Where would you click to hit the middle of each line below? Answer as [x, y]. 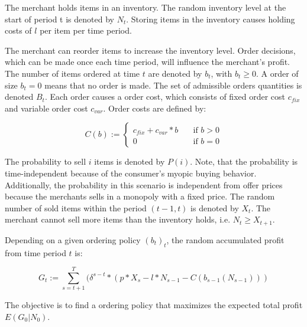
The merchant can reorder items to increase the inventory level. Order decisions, [150, 50]
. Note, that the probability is [244, 161]
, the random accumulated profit [225, 239]
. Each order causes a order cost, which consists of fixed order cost [165, 97]
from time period [35, 252]
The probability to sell [46, 161]
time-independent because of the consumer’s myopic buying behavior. [131, 173]
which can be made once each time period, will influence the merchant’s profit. [148, 62]
